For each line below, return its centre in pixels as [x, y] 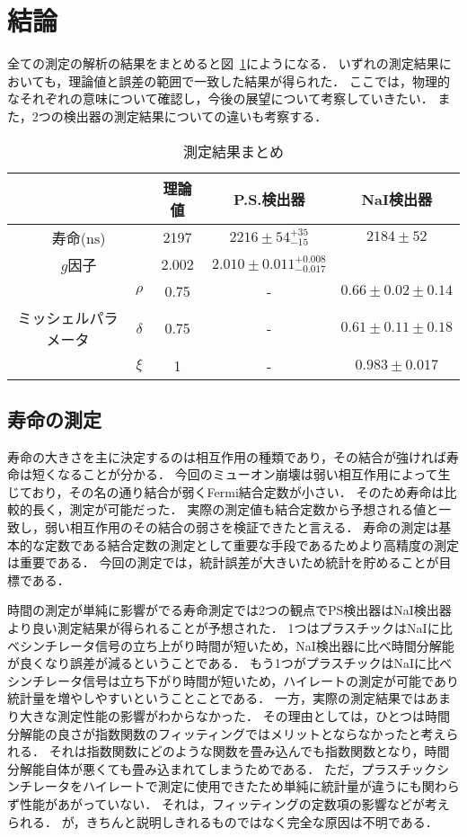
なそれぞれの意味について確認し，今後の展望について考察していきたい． [220, 98]
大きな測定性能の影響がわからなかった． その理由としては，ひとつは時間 [234, 716]
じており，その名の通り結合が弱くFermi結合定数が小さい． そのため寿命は [226, 491]
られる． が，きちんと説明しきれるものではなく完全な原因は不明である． [223, 821]
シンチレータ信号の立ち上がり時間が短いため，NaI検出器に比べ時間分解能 [237, 645]
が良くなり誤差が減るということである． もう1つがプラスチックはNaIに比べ [229, 663]
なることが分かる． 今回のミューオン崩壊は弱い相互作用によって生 [254, 474]
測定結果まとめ [233, 151]
